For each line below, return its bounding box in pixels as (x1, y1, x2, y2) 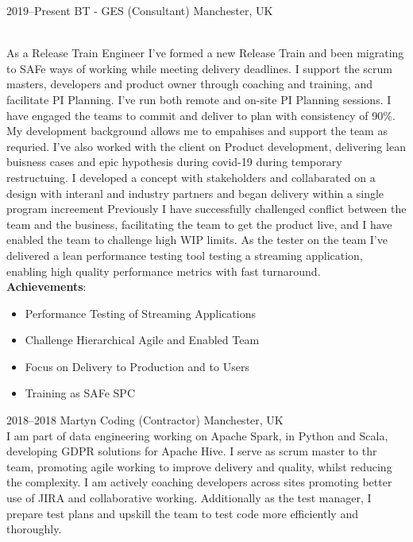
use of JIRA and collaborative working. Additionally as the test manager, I (6, 490, 372, 506)
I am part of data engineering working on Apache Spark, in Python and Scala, (6, 427, 388, 443)
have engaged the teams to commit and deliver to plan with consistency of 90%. (6, 106, 396, 123)
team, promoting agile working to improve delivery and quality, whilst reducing (6, 458, 392, 474)
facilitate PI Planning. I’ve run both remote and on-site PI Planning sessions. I (6, 91, 392, 107)
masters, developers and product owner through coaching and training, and (6, 75, 372, 92)
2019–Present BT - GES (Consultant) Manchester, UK (6, 2, 273, 18)
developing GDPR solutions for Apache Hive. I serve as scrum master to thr (6, 443, 377, 459)
